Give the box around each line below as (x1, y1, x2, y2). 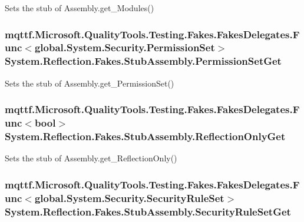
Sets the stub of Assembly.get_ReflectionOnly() (5, 152, 177, 164)
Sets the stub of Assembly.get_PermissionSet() (5, 77, 174, 89)
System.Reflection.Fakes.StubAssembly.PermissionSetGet (5, 54, 282, 68)
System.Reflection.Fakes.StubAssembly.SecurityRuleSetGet (5, 204, 291, 218)
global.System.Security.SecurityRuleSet (34, 190, 224, 205)
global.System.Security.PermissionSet (34, 40, 215, 55)
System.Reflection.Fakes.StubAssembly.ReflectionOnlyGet (5, 129, 286, 144)
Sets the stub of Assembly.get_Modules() (5, 2, 154, 14)
